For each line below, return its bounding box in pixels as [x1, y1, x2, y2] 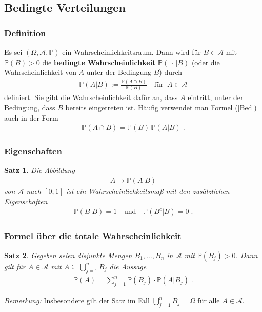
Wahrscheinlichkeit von [4, 67, 76, 77]
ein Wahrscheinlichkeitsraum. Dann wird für [62, 47, 201, 57]
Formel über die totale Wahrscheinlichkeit [4, 229, 182, 242]
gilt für [4, 261, 26, 271]
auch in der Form [4, 112, 58, 123]
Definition [4, 26, 46, 39]
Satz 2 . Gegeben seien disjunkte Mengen [4, 249, 132, 260]
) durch [159, 67, 183, 77]
